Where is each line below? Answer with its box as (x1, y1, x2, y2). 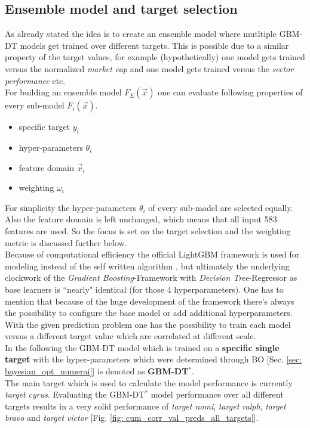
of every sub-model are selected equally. (148, 201, 293, 213)
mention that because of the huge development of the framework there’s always (5, 294, 294, 307)
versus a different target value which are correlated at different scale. (5, 330, 256, 342)
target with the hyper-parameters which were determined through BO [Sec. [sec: (5, 353, 302, 365)
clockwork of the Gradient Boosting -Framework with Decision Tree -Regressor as (5, 271, 297, 284)
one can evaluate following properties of (158, 86, 303, 98)
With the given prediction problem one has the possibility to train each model (5, 318, 291, 330)
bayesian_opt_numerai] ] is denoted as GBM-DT (5, 365, 189, 377)
